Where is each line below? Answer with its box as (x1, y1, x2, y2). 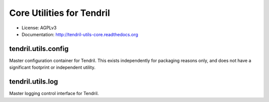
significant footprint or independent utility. (9, 64, 96, 70)
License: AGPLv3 (21, 25, 57, 31)
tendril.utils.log (9, 77, 58, 86)
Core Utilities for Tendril (9, 7, 110, 18)
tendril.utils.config (9, 45, 69, 53)
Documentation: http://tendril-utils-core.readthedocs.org (21, 31, 138, 37)
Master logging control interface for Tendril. (9, 91, 99, 97)
